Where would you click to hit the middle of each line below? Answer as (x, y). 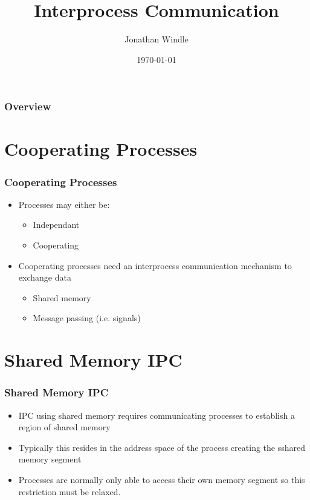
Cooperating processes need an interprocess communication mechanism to (155, 265)
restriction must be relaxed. (69, 491)
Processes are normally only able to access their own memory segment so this (162, 479)
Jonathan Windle (157, 39)
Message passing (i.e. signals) (87, 318)
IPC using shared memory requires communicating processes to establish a (157, 415)
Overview (28, 106)
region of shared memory (64, 427)
